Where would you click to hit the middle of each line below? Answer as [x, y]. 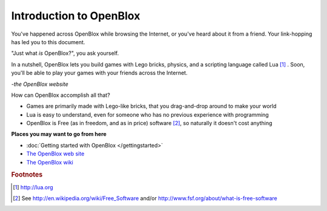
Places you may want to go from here [59, 134]
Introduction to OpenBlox [76, 16]
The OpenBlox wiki [50, 162]
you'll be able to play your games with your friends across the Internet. [99, 73]
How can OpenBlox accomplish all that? [61, 95]
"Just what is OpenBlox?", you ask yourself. [65, 53]
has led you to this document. [48, 42]
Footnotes [27, 175]
